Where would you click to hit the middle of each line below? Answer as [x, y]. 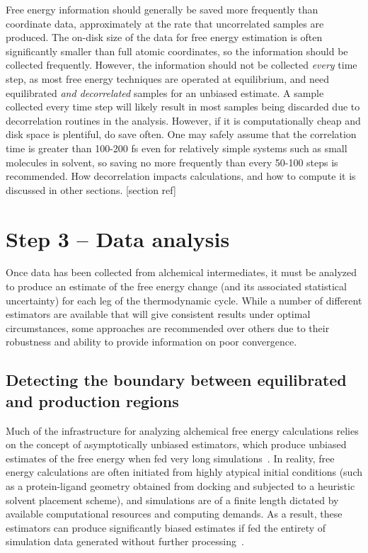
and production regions [92, 400]
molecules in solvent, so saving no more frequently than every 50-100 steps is [172, 162]
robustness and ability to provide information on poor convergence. [151, 342]
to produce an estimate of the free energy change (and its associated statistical [176, 286]
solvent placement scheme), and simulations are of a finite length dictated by [172, 500]
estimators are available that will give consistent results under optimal [158, 314]
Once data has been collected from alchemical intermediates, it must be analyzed [182, 272]
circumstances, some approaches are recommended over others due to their [168, 327]
